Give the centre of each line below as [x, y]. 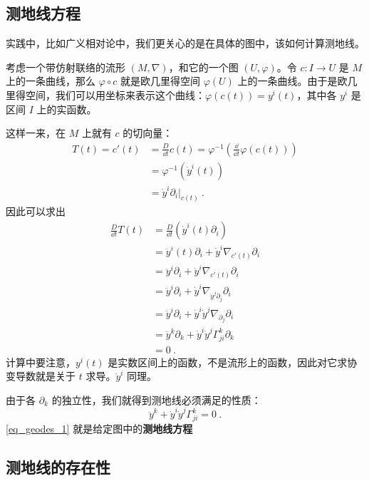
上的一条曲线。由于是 [287, 81]
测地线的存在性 [58, 466]
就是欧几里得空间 [160, 81]
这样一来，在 [36, 133]
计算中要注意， [41, 362]
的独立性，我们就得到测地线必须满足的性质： [156, 399]
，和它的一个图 [203, 67]
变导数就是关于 [41, 376]
